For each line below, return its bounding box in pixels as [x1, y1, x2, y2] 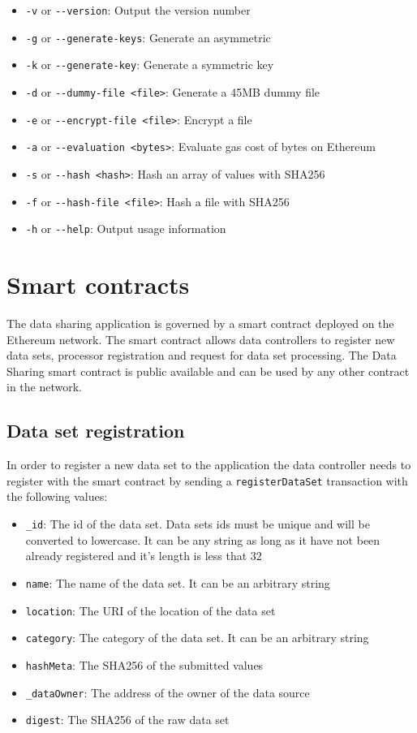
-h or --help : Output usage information [25, 220, 226, 237]
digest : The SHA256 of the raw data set [25, 711, 230, 728]
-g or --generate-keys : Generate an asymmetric [25, 28, 271, 45]
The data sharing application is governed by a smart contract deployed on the [6, 315, 394, 332]
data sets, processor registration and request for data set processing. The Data [6, 347, 397, 364]
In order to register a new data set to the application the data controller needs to [6, 456, 411, 473]
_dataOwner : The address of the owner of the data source [25, 683, 310, 701]
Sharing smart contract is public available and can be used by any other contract [6, 362, 410, 379]
